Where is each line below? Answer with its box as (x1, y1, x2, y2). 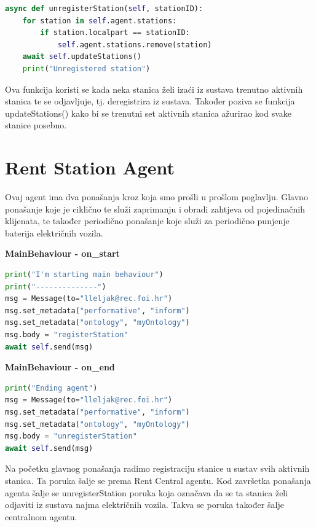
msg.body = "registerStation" (5, 330, 128, 339)
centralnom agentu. (5, 510, 77, 523)
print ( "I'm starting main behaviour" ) (5, 270, 164, 279)
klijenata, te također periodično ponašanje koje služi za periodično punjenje (5, 214, 290, 227)
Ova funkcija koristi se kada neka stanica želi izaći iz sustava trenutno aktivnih (5, 82, 303, 95)
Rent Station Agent (5, 155, 175, 180)
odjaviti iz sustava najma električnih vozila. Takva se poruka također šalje (5, 498, 284, 511)
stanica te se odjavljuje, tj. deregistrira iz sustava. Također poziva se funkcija (5, 95, 295, 107)
